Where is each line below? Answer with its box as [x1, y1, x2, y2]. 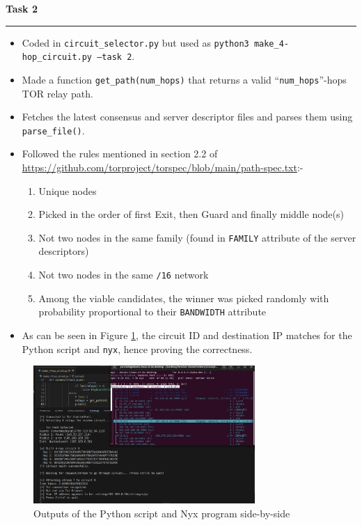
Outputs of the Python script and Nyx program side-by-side [33, 506, 290, 520]
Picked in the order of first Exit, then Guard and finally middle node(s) [38, 207, 344, 221]
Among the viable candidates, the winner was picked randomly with [38, 290, 329, 305]
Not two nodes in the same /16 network [38, 267, 209, 282]
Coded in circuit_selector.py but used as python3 [22, 35, 249, 49]
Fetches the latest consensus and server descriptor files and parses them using [22, 109, 353, 124]
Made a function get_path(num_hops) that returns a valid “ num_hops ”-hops [22, 72, 347, 86]
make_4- [253, 38, 289, 49]
